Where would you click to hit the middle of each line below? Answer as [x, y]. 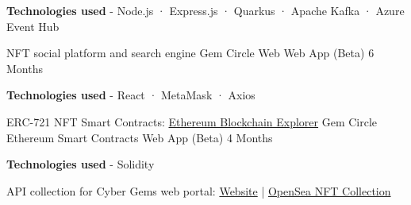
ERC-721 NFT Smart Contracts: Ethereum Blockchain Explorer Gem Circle [192, 121]
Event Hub [33, 26]
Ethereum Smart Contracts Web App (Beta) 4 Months [140, 137]
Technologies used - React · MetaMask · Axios [131, 95]
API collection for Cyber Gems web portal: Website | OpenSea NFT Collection [199, 190]
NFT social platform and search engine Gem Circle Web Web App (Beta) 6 [190, 53]
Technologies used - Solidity [81, 164]
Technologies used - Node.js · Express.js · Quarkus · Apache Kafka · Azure [205, 10]
